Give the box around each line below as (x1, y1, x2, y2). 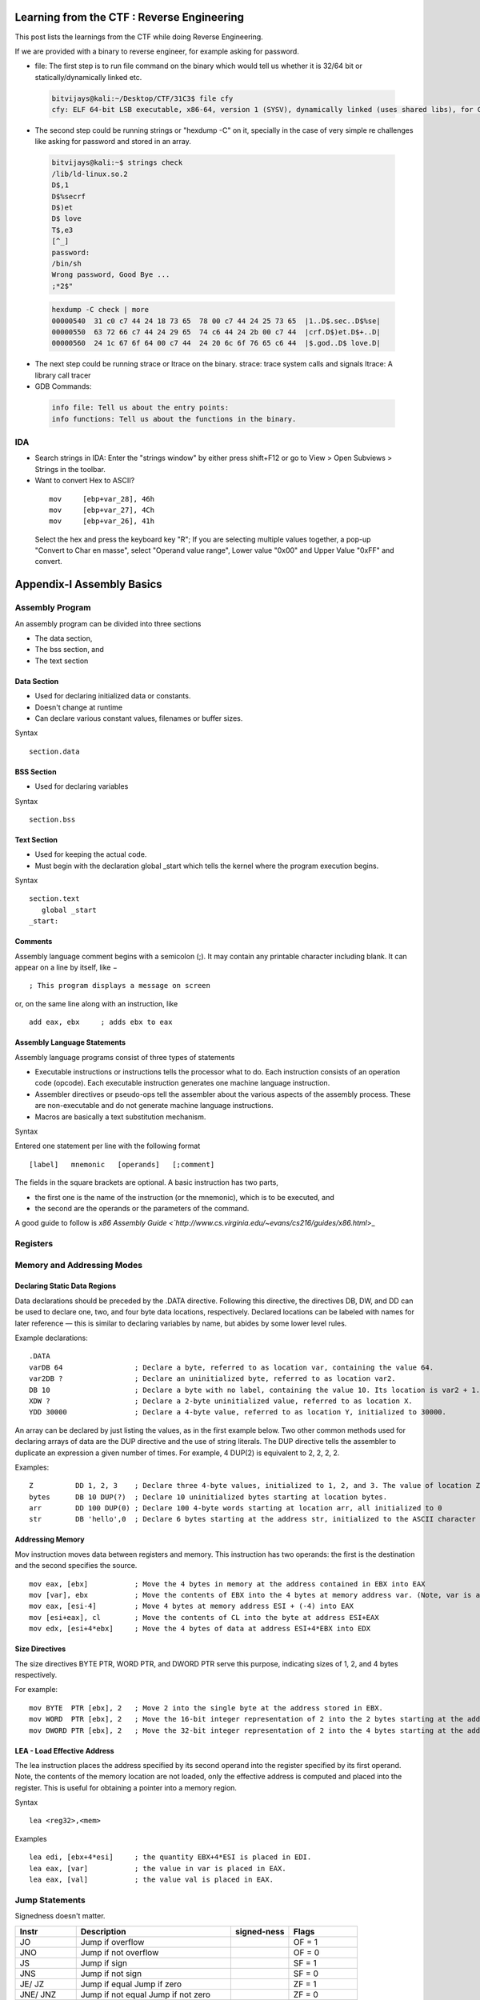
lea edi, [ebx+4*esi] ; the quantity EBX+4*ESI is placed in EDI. (29, 1853, 312, 1862)
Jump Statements (14, 1894, 86, 1906)
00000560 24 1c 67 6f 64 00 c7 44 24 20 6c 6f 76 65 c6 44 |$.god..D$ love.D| (51, 338, 382, 348)
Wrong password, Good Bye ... (51, 270, 170, 279)
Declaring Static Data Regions (14, 1281, 117, 1291)
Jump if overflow (80, 1936, 145, 1947)
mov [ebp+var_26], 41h (49, 517, 155, 526)
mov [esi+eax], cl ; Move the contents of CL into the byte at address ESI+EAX (29, 1613, 379, 1622)
